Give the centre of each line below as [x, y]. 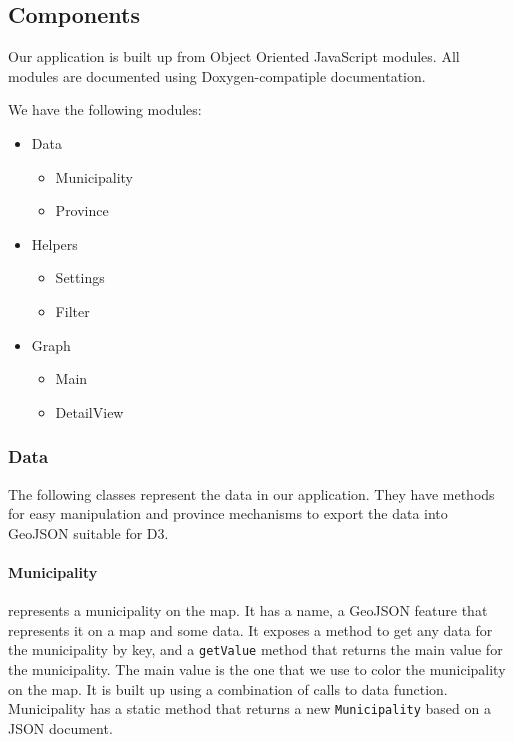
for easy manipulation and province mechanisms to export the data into [228, 513]
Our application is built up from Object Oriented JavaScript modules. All [234, 56]
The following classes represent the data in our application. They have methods [251, 493]
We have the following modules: [105, 109]
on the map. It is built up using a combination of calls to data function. [228, 688]
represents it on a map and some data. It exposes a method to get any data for [250, 629]
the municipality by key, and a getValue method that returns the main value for [255, 649]
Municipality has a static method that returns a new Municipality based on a [249, 708]
